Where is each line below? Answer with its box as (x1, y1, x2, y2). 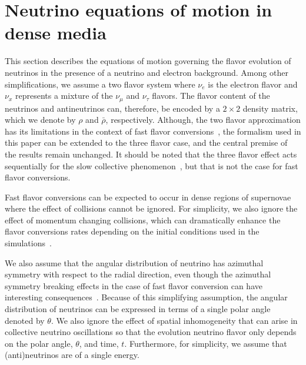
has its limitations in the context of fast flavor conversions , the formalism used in (5, 125, 301, 137)
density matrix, (242, 102, 298, 114)
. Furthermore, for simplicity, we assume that (124, 337, 287, 349)
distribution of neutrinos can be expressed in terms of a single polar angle (5, 303, 271, 315)
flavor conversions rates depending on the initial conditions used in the (5, 225, 260, 237)
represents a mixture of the (15, 89, 113, 102)
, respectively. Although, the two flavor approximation (105, 113, 301, 126)
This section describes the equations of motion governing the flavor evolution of (5, 55, 291, 67)
